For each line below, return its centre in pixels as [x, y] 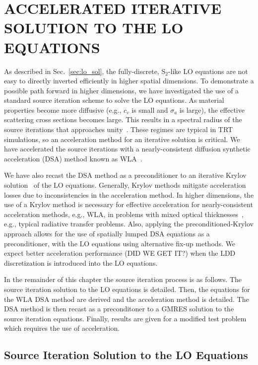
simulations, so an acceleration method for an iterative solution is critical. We [122, 139]
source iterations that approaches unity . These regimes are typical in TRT [119, 129]
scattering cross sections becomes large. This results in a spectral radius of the [123, 119]
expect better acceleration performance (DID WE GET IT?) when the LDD [120, 253]
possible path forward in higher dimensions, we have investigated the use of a [122, 90]
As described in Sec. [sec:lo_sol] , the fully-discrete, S [85, 71]
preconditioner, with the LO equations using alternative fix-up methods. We [120, 243]
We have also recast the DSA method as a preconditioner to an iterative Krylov [125, 175]
